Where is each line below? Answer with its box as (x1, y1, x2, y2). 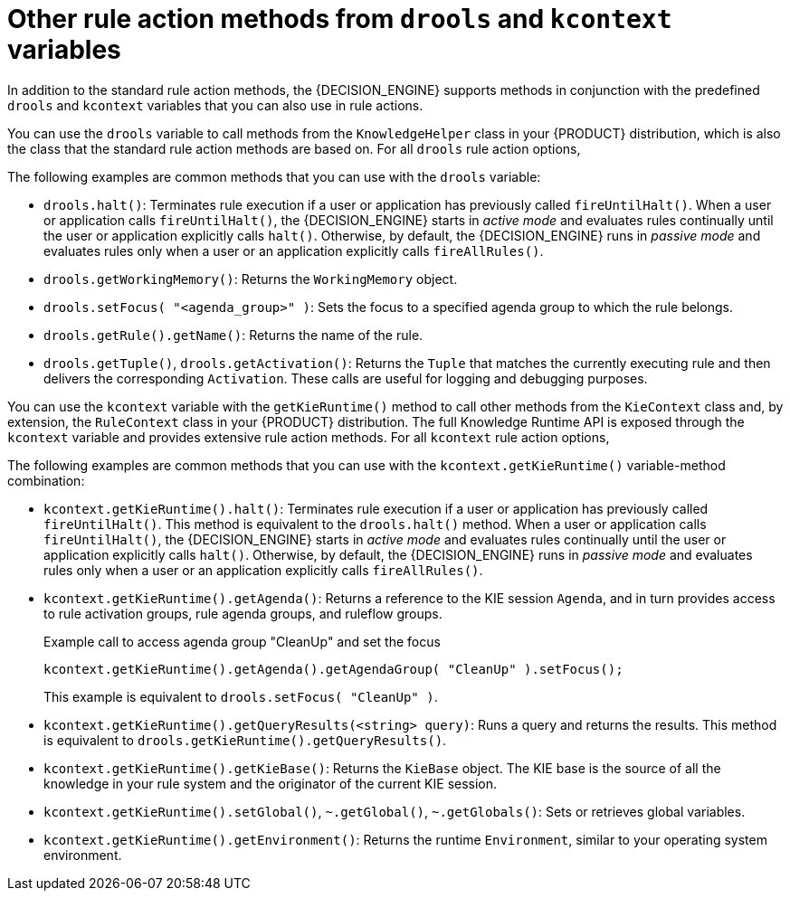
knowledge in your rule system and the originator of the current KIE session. (43, 775, 498, 791)
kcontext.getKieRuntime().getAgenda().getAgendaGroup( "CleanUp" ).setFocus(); (43, 661, 623, 676)
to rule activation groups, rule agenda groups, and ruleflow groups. (43, 605, 443, 621)
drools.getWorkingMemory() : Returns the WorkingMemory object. (43, 270, 458, 287)
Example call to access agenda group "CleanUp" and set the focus (43, 633, 441, 649)
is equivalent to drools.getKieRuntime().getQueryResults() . (43, 732, 447, 748)
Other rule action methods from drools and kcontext (7, 4, 672, 34)
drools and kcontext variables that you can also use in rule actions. (7, 97, 424, 113)
